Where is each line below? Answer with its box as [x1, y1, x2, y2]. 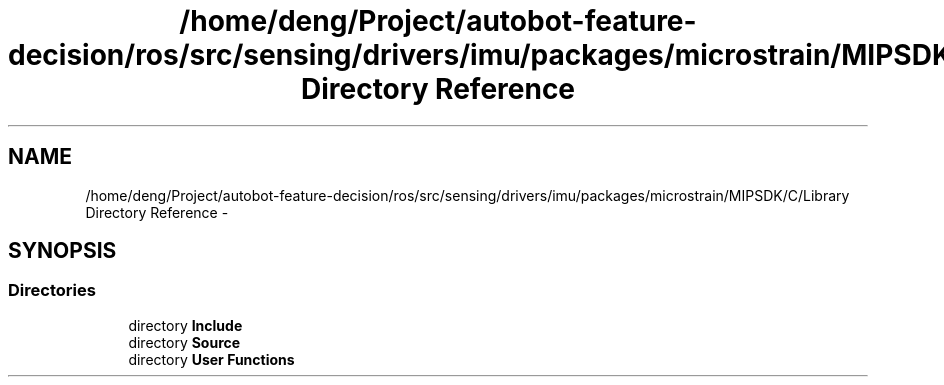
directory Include [128, 316, 243, 334]
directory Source [128, 333, 241, 351]
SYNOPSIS [8, 238, 117, 264]
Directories [8, 280, 96, 301]
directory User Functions [128, 350, 295, 368]
